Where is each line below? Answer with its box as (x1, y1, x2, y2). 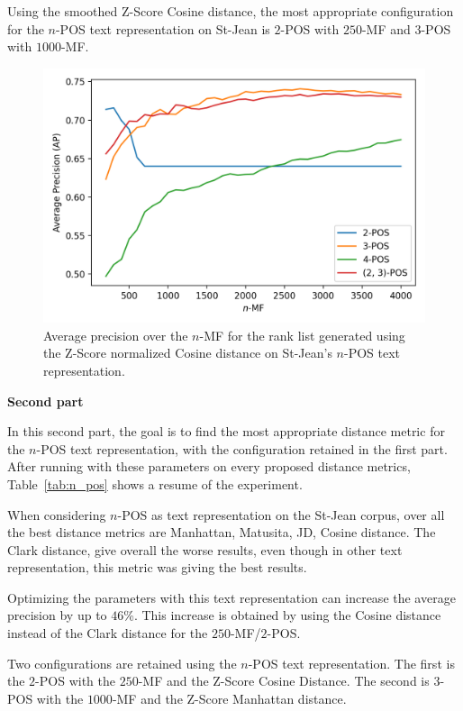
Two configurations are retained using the (7, 653, 237, 672)
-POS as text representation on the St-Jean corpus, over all (117, 505, 445, 524)
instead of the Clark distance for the (7, 624, 208, 643)
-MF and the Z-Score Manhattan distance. (112, 688, 347, 707)
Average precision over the (43, 325, 188, 344)
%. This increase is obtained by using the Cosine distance (123, 606, 441, 624)
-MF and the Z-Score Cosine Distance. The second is (138, 671, 430, 690)
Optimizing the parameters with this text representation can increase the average (7, 588, 456, 606)
